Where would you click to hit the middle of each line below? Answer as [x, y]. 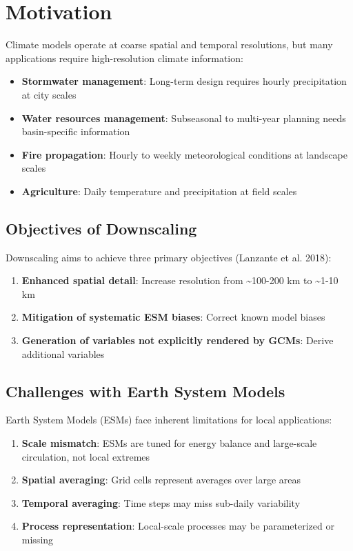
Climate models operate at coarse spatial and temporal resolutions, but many [169, 44]
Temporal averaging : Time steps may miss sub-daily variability [161, 502]
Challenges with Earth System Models [145, 391]
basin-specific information [76, 131]
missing [38, 539]
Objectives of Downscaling [101, 228]
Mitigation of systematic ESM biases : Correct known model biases [173, 317]
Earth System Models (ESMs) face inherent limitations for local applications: [169, 420]
